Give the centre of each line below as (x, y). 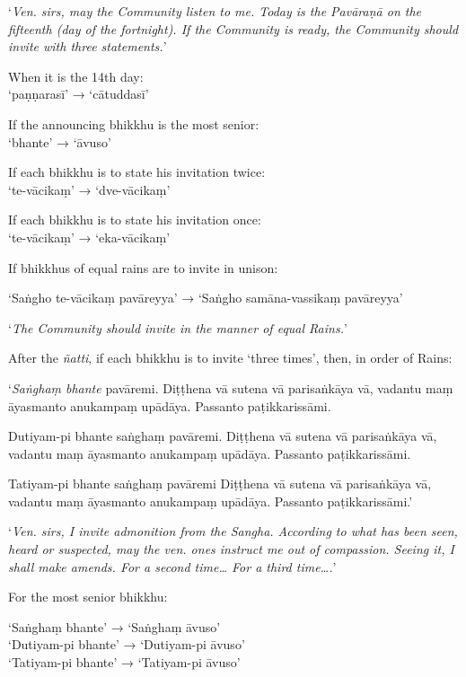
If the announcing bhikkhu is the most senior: (134, 123)
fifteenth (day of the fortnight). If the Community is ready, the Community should (233, 28)
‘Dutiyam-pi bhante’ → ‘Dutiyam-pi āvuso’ (127, 644)
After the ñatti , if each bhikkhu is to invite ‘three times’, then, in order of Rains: (230, 358)
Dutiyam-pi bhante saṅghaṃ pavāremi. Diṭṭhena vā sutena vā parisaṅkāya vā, (223, 436)
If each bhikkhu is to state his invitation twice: (137, 172)
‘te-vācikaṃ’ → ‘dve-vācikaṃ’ (89, 189)
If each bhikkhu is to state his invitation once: (135, 220)
